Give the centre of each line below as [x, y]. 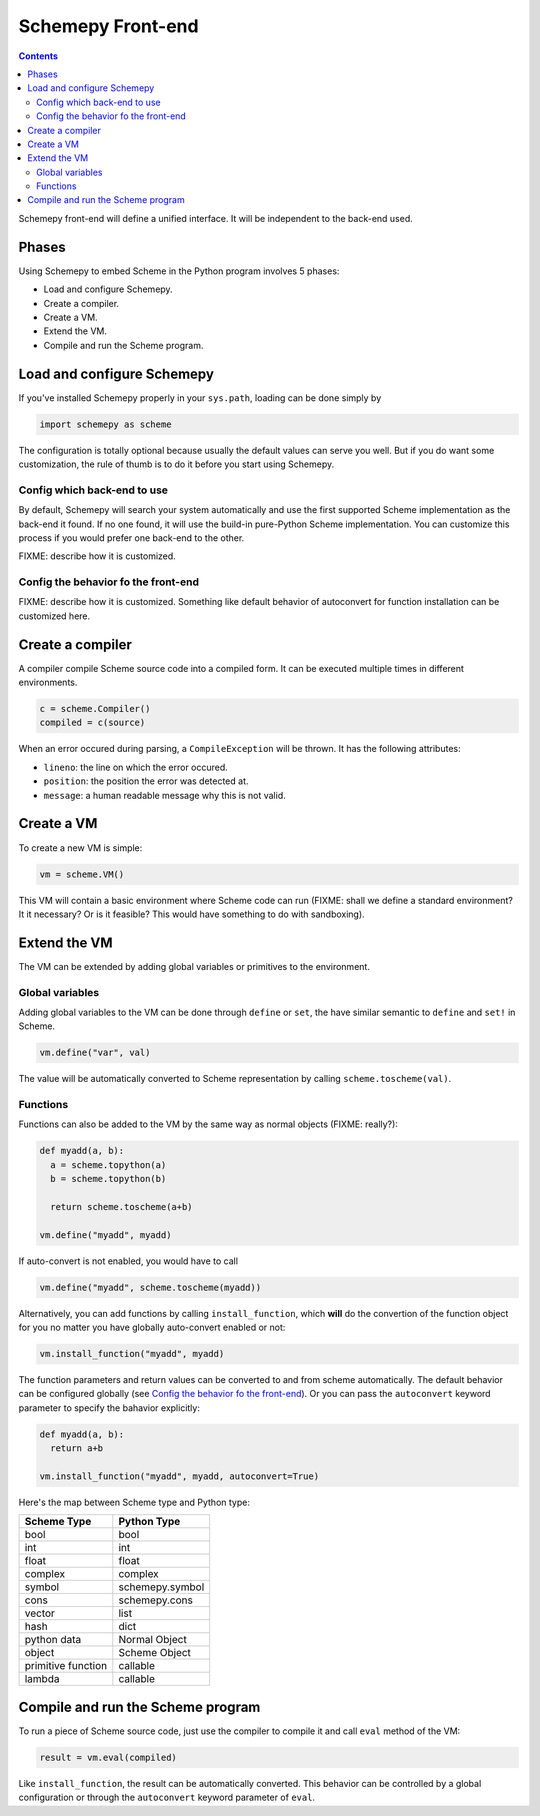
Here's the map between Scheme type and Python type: [134, 1502]
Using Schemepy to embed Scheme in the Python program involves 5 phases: [179, 271]
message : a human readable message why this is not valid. [164, 795]
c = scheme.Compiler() [95, 709]
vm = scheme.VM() [82, 874]
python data [53, 1640]
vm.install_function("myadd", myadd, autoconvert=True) [179, 1476]
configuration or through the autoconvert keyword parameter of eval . [166, 1797]
